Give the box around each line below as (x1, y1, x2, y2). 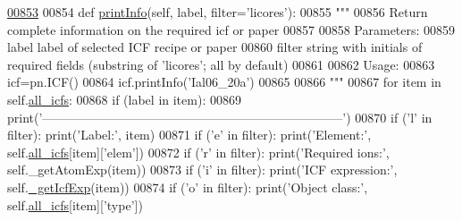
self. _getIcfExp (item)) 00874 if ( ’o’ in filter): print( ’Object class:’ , (7, 177, 368, 196)
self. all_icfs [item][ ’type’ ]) (7, 195, 143, 214)
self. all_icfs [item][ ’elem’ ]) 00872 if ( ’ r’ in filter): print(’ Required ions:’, (7, 142, 390, 161)
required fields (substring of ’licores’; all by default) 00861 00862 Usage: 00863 (7, 55, 435, 73)
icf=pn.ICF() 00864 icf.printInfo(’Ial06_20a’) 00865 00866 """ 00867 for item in (7, 72, 441, 91)
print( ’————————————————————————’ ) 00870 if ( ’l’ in (7, 107, 433, 126)
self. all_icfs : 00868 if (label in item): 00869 (7, 89, 241, 108)
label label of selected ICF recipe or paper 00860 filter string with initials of (7, 38, 423, 56)
